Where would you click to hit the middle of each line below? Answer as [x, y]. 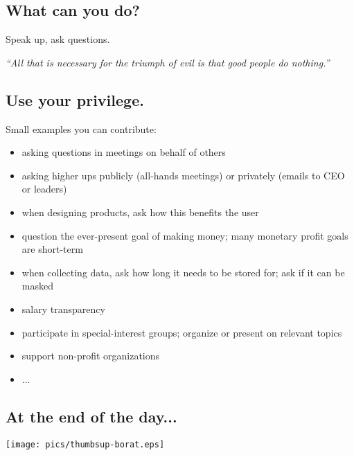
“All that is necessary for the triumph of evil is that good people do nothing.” [168, 62]
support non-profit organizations [91, 356]
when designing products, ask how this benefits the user [140, 212]
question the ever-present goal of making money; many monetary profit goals [185, 235]
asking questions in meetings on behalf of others [124, 152]
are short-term [52, 249]
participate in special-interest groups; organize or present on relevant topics [182, 332]
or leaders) [44, 189]
